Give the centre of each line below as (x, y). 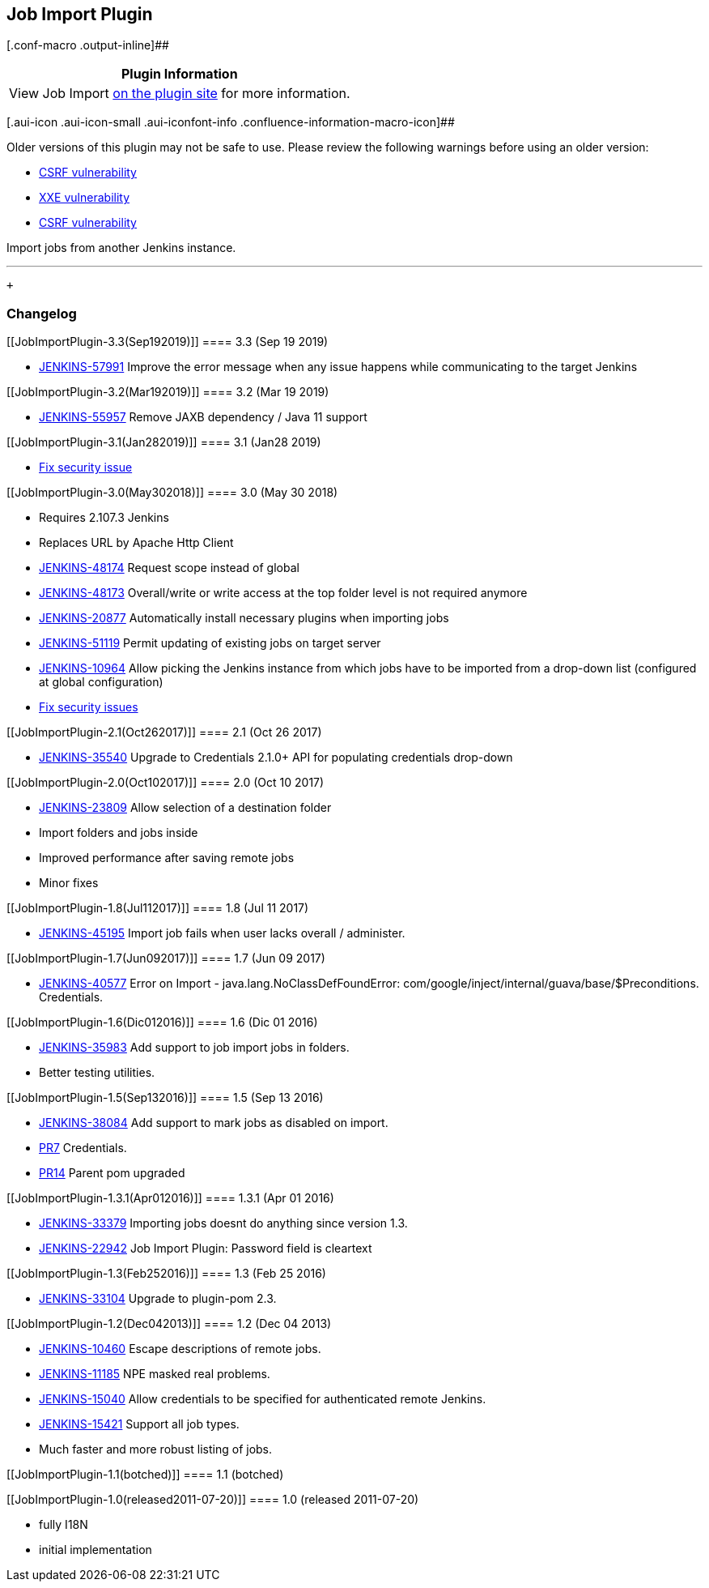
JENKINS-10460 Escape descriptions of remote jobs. (180, 1349)
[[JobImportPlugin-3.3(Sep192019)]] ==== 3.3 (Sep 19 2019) (168, 342)
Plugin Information (179, 74)
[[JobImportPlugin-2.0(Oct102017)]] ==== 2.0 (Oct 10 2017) (166, 783)
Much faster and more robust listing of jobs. (156, 1449)
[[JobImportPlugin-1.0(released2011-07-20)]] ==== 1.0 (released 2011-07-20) (213, 1500)
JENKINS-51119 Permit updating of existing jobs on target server (210, 643)
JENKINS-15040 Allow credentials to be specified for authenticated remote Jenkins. (263, 1399)
